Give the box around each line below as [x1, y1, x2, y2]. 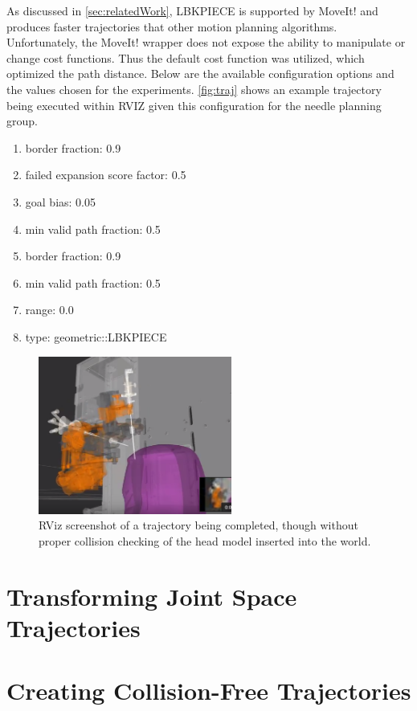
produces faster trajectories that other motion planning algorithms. [6, 18, 337, 35]
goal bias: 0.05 [25, 193, 96, 210]
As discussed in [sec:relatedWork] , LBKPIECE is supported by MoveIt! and [6, 2, 378, 18]
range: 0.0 [25, 301, 74, 318]
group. [6, 112, 38, 129]
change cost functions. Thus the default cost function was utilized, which [6, 49, 365, 66]
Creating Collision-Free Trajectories [6, 674, 411, 707]
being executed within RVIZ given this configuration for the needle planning [6, 96, 382, 113]
